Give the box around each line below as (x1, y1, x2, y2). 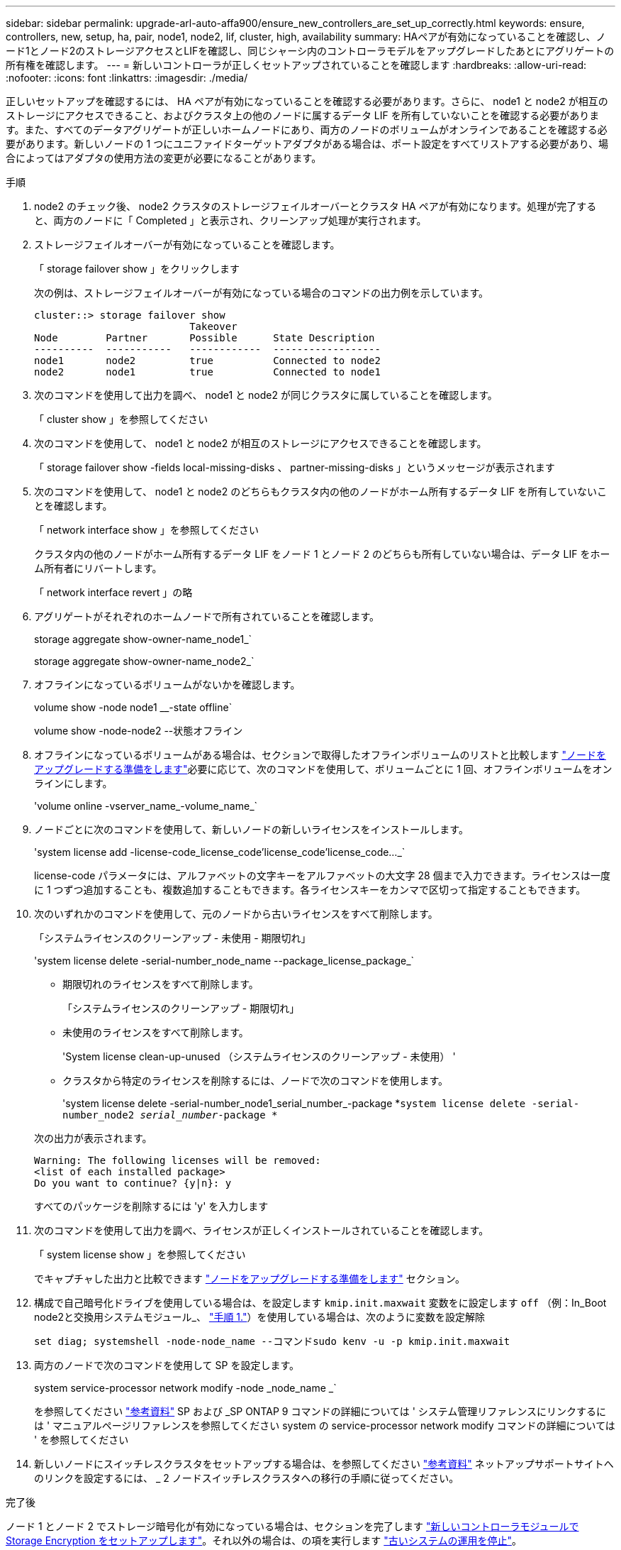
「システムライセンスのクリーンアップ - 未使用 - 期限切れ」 (34, 932, 311, 944)
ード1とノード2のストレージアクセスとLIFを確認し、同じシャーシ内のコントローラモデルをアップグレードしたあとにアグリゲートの (6, 45, 615, 57)
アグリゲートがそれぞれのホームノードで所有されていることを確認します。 (34, 610, 380, 622)
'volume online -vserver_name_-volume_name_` (34, 800, 258, 812)
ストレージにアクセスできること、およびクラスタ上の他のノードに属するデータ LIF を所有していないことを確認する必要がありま (6, 109, 600, 121)
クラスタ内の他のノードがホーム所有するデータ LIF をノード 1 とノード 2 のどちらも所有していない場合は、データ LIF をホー (34, 548, 610, 560)
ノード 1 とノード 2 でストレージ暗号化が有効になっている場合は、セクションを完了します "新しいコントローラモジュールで (6, 1520, 579, 1532)
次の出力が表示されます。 (34, 1132, 152, 1144)
